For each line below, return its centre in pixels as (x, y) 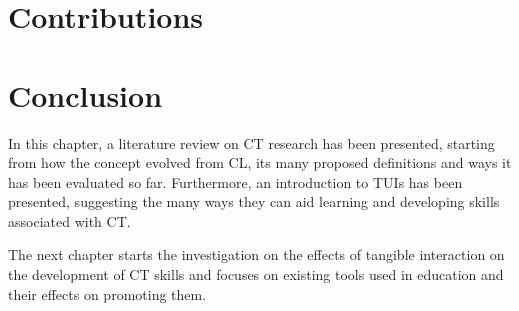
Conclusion (85, 94)
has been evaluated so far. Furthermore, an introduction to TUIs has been (235, 181)
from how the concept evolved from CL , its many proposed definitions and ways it (260, 162)
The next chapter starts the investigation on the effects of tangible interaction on (256, 254)
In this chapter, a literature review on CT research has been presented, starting (251, 142)
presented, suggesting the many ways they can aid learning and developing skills (254, 201)
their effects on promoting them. (107, 293)
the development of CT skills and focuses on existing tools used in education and (256, 274)
